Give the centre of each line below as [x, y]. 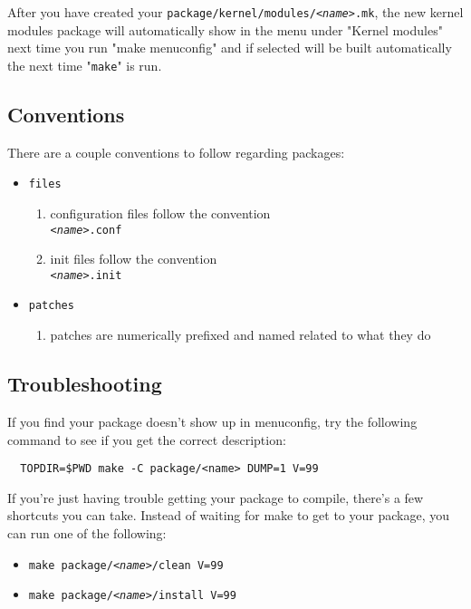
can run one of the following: [87, 532]
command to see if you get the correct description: [147, 439]
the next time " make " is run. [85, 65]
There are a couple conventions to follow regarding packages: [176, 152]
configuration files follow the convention [160, 213]
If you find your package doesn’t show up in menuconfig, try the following [212, 421]
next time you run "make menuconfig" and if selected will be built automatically [230, 48]
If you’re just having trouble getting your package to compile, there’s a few [216, 497]
